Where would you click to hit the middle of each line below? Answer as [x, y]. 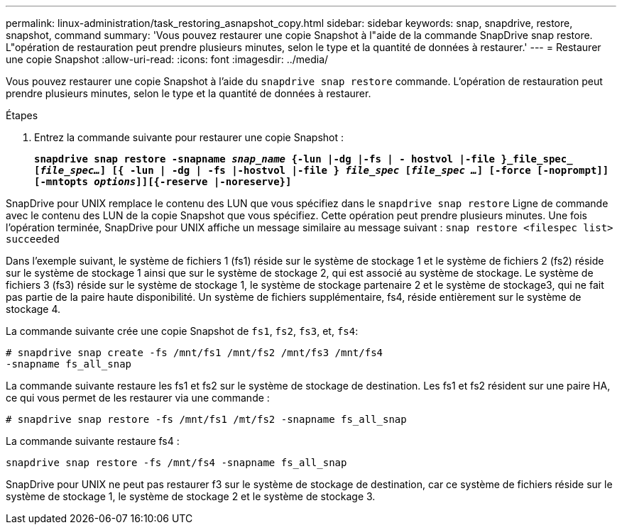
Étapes [22, 115]
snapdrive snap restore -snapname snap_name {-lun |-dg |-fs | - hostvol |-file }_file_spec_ [304, 159]
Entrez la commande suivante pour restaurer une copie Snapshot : [189, 137]
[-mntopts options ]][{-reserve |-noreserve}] [163, 182]
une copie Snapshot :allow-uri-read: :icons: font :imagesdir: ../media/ [167, 59]
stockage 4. [33, 309]
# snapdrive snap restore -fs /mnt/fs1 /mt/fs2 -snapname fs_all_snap [206, 419]
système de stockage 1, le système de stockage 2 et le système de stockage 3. [191, 496]
